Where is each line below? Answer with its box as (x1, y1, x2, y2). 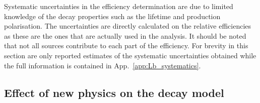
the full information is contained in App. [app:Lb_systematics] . (4, 60, 201, 70)
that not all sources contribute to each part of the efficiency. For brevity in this (4, 40, 248, 51)
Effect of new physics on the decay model (4, 84, 224, 100)
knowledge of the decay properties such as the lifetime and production (4, 11, 221, 21)
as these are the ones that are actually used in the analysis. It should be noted (4, 30, 246, 41)
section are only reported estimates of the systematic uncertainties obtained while (4, 50, 256, 60)
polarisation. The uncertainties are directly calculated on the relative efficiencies (4, 21, 251, 31)
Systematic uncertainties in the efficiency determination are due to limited (4, 1, 233, 11)
